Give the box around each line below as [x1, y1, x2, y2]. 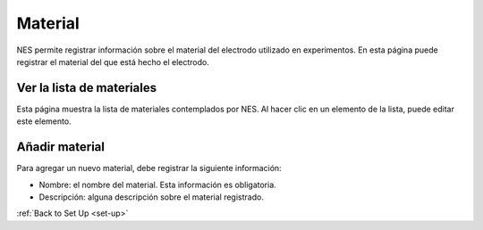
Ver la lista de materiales [16, 80, 157, 95]
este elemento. [16, 116, 72, 127]
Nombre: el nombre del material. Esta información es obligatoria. [38, 179, 276, 190]
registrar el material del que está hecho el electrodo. [16, 56, 209, 67]
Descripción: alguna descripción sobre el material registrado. [38, 192, 264, 202]
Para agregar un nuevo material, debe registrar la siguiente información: [16, 163, 282, 174]
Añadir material [16, 139, 105, 155]
